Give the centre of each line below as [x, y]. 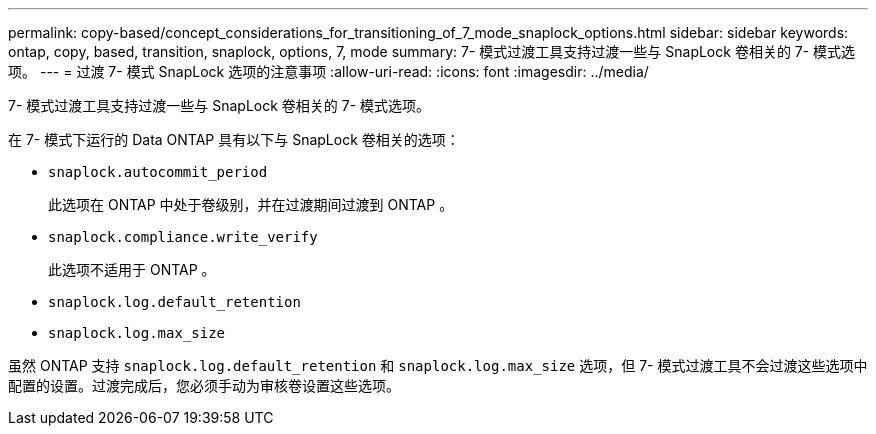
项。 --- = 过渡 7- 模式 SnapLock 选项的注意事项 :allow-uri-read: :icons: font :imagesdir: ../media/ [328, 71]
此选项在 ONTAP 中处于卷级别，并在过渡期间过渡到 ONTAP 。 [251, 204]
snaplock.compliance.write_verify [183, 237]
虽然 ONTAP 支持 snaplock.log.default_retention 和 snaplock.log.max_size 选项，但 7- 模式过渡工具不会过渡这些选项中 [438, 365]
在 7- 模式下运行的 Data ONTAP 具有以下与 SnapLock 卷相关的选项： [234, 139]
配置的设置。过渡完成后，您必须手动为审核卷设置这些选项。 [204, 385]
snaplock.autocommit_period [158, 172]
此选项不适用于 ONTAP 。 [132, 269]
